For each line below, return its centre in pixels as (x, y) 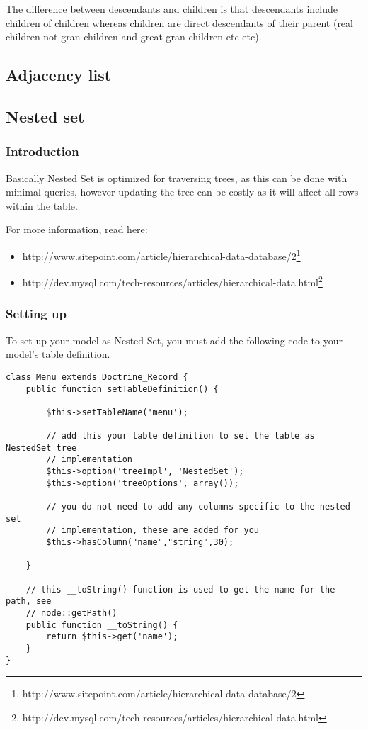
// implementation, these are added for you (153, 530)
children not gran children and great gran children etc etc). (134, 36)
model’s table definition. (58, 354)
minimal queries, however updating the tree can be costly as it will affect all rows (182, 192)
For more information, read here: (77, 229)
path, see (29, 601)
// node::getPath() (71, 613)
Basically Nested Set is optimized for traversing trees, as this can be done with (177, 178)
